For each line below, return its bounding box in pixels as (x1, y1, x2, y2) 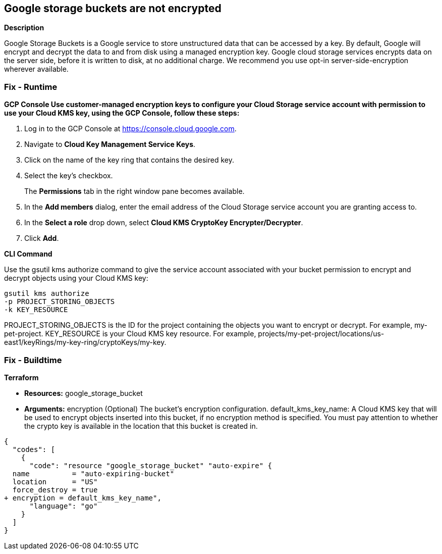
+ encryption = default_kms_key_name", (4, 493, 161, 502)
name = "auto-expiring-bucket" (12, 469, 175, 478)
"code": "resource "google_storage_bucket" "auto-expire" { (29, 461, 272, 470)
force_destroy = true (12, 485, 98, 494)
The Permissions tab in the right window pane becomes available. (24, 187, 245, 196)
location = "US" (12, 477, 98, 486)
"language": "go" (29, 501, 98, 510)
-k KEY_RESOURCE (4, 306, 68, 314)
